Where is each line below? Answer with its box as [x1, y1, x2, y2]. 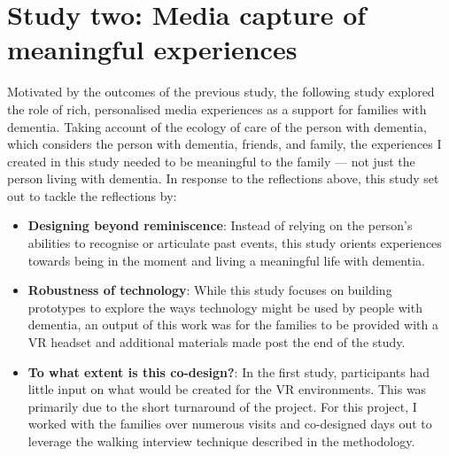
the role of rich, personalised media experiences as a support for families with [7, 99, 427, 118]
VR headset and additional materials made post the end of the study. [27, 333, 406, 352]
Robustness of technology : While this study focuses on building [27, 281, 392, 299]
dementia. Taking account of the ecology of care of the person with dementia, [7, 117, 427, 135]
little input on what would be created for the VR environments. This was [27, 380, 427, 398]
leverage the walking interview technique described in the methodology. [27, 432, 415, 450]
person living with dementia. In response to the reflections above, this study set [7, 169, 439, 188]
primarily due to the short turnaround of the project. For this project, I [27, 397, 417, 415]
